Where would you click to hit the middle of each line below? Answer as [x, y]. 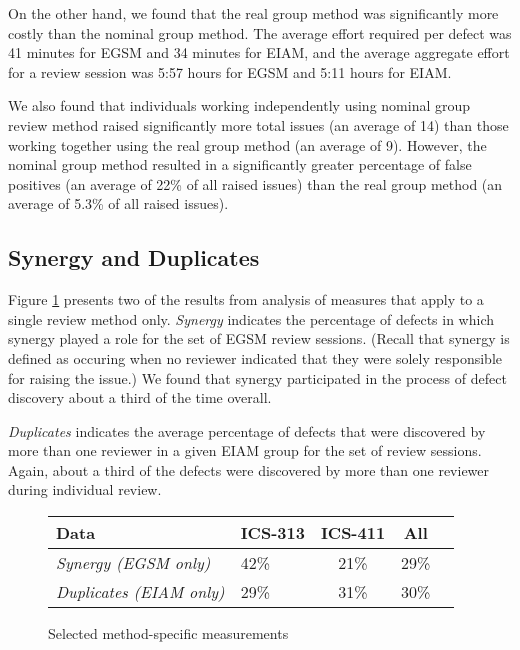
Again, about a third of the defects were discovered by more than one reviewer [249, 469]
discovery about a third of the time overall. [140, 397]
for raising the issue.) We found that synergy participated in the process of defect [257, 377]
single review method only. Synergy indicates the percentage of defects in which [251, 318]
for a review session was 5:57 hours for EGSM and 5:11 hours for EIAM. [230, 71]
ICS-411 [353, 533]
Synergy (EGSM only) [133, 563]
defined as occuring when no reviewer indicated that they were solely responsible [255, 357]
